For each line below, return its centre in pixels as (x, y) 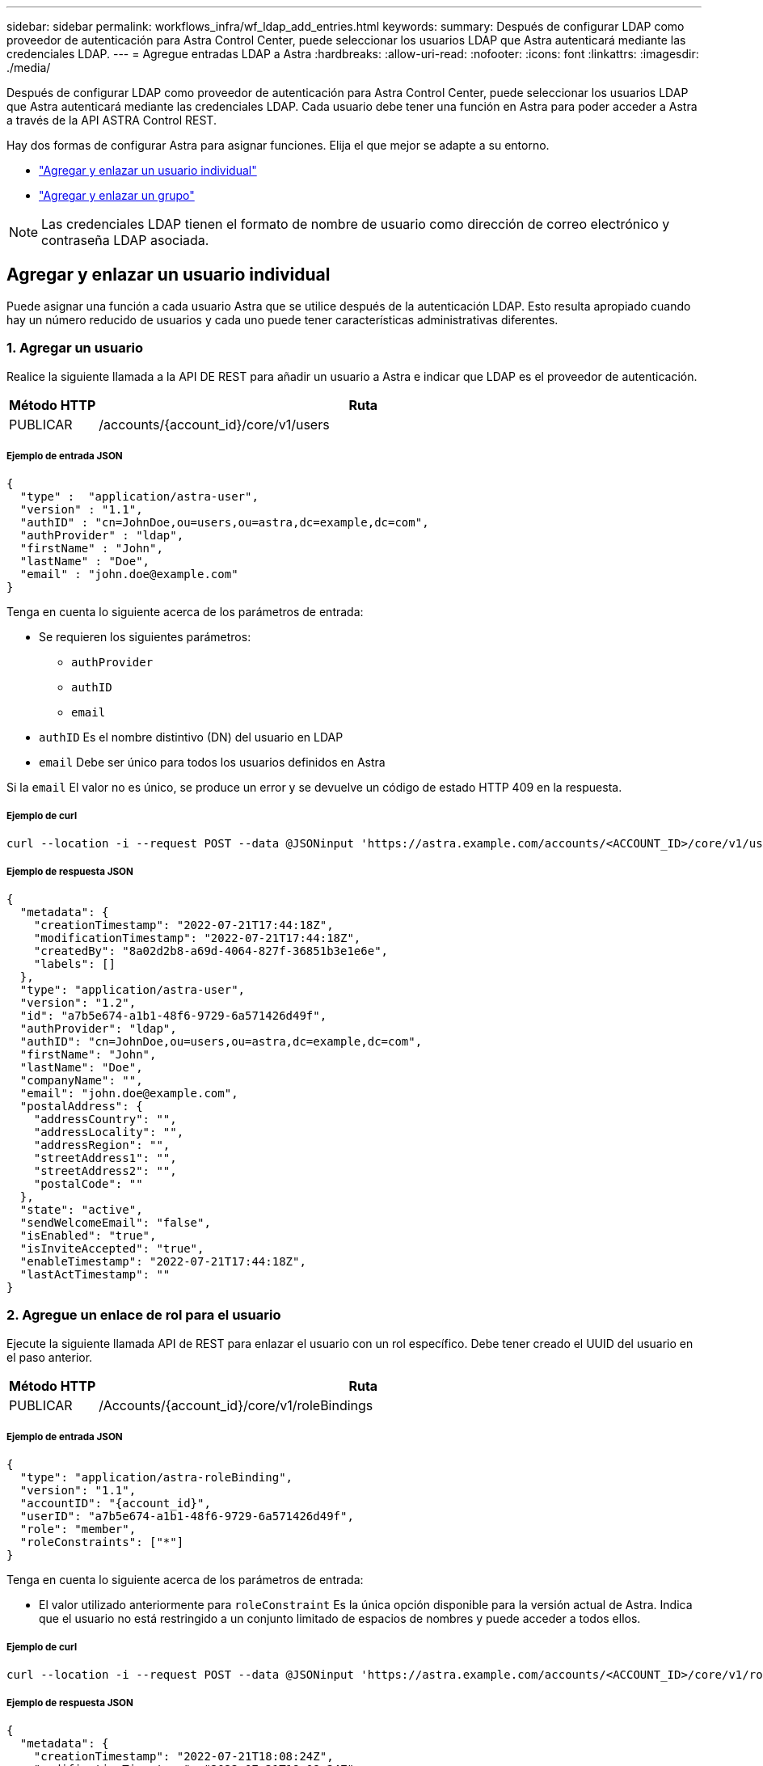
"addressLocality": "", (109, 1132)
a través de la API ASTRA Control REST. (112, 120)
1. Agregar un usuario (75, 348)
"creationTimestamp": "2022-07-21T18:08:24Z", (183, 1757)
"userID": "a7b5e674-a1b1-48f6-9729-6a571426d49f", (187, 1517)
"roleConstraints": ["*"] (102, 1542)
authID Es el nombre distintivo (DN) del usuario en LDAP (191, 737)
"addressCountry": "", (105, 1119)
